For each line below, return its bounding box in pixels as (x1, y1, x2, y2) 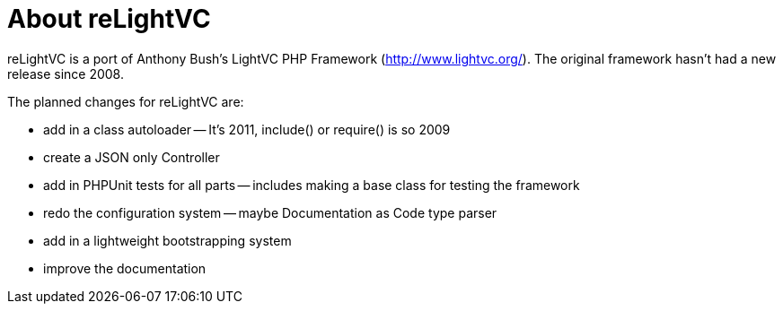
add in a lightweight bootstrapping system (43, 232, 292, 248)
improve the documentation (43, 260, 207, 276)
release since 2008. (7, 65, 124, 82)
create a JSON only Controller (43, 149, 220, 165)
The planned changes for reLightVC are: (7, 93, 244, 109)
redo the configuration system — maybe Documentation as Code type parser (43, 204, 497, 220)
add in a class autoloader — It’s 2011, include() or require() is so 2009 (43, 121, 451, 137)
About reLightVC (7, 4, 211, 34)
